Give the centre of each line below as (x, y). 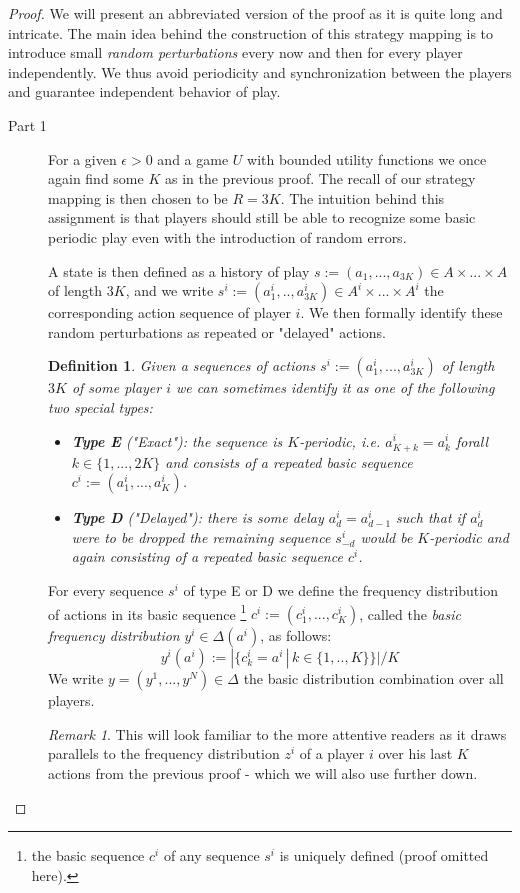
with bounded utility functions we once (367, 158)
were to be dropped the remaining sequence (201, 536)
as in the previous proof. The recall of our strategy (320, 178)
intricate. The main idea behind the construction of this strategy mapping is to (251, 32)
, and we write (169, 290)
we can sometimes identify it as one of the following (335, 387)
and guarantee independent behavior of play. (144, 91)
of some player (116, 387)
